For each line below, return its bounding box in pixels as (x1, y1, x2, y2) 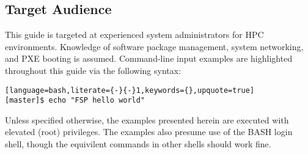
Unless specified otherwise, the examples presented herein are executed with (5, 113, 289, 126)
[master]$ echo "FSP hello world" (5, 96, 145, 105)
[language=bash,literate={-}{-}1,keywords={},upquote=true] (5, 86, 255, 95)
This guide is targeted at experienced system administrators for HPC (5, 28, 264, 41)
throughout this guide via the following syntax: (5, 64, 182, 76)
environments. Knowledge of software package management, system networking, (5, 40, 304, 53)
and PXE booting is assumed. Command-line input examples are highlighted (5, 52, 293, 65)
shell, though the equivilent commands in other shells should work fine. (5, 137, 271, 150)
